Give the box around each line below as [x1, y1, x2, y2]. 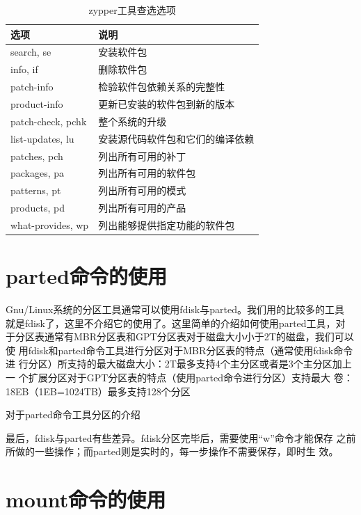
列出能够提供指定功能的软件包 [98, 217, 235, 232]
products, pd [10, 200, 65, 215]
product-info [10, 96, 63, 111]
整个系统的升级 [98, 113, 167, 128]
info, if [10, 62, 38, 77]
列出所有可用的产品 [98, 200, 186, 215]
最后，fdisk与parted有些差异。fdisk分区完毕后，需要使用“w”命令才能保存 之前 [6, 430, 356, 445]
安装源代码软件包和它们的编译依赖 [98, 131, 255, 145]
